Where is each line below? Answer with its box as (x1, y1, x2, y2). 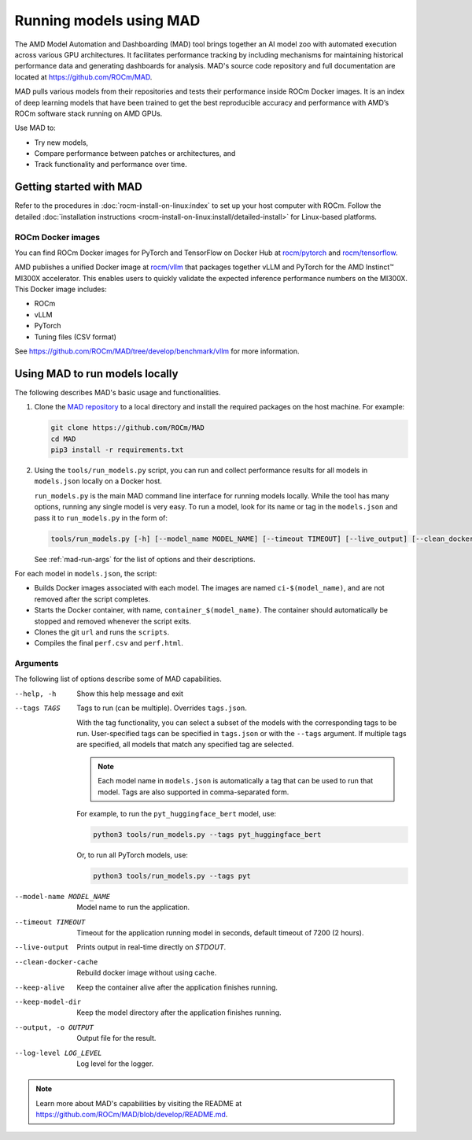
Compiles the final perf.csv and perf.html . (34, 638, 184, 648)
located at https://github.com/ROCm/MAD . (14, 72, 153, 82)
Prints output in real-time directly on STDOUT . (76, 942, 227, 952)
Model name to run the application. (76, 902, 190, 912)
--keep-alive (14, 983, 65, 992)
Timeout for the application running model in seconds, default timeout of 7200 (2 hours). (76, 928, 364, 938)
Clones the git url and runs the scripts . (34, 627, 170, 637)
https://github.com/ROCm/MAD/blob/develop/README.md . (35, 1110, 228, 1120)
